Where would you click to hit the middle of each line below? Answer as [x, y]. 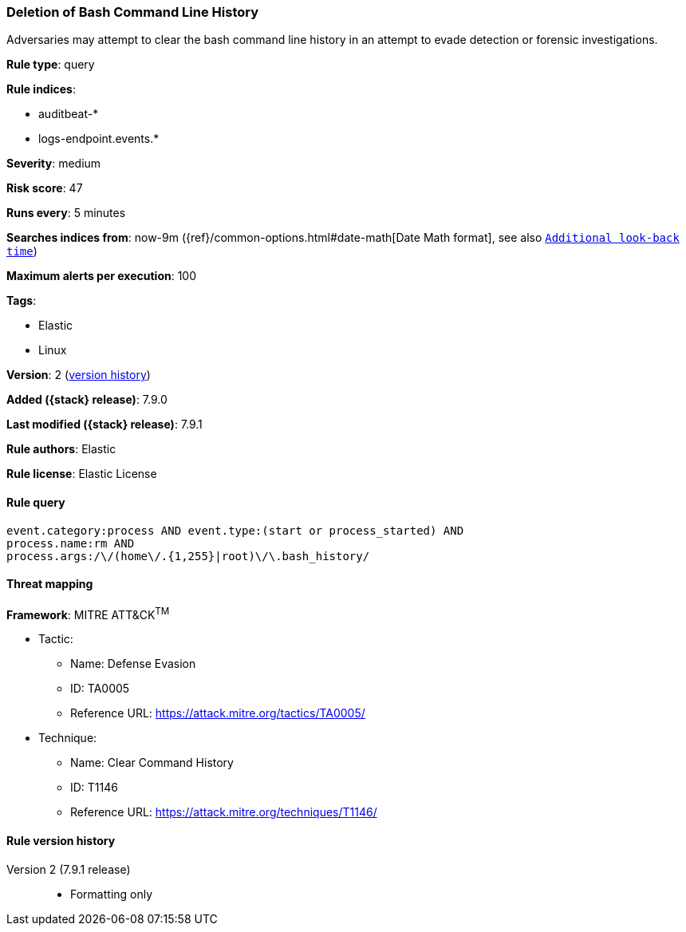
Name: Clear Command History [152, 763]
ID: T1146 [94, 788]
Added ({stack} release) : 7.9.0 [87, 400]
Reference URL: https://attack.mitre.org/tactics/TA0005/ [218, 713]
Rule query [36, 502]
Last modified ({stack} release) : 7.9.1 [104, 425]
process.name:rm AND [71, 543]
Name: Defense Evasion [133, 664]
